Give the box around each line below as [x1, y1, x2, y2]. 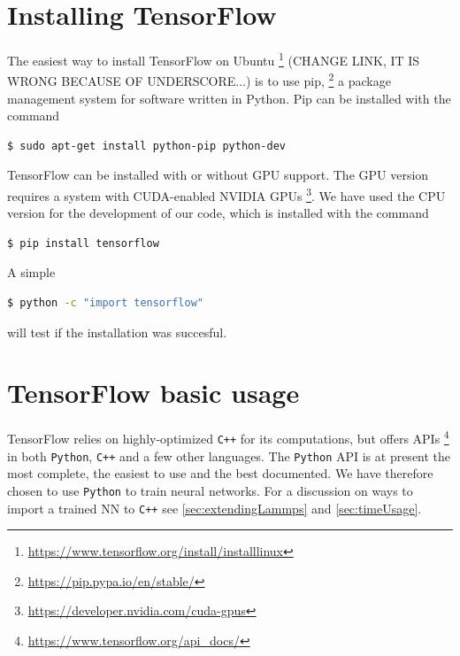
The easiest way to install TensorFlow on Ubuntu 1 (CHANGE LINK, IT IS [7, 49, 420, 69]
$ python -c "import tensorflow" [7, 297, 203, 310]
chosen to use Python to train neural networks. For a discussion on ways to [7, 481, 413, 499]
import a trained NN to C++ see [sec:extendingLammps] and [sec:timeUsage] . [7, 498, 422, 517]
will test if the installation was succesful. [7, 322, 227, 341]
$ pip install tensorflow [7, 236, 159, 250]
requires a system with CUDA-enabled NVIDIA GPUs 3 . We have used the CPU [7, 184, 446, 205]
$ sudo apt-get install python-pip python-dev [7, 139, 286, 152]
